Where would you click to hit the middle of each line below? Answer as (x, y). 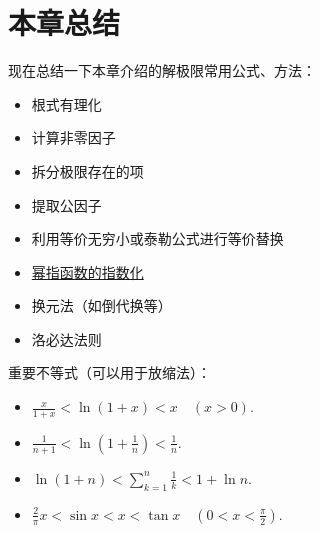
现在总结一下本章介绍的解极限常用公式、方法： (162, 70)
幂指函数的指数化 (87, 271)
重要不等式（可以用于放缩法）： (109, 372)
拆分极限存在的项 (87, 170)
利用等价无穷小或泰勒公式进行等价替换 (157, 238)
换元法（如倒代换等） (101, 305)
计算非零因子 (73, 137)
